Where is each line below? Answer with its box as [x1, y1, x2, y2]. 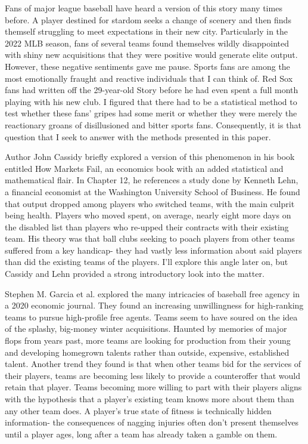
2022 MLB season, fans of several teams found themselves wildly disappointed [5, 36, 290, 49]
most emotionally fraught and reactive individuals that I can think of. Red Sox [5, 72, 293, 84]
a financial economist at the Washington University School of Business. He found [5, 185, 300, 198]
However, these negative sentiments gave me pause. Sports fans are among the [5, 60, 290, 72]
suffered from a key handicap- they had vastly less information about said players [5, 243, 302, 256]
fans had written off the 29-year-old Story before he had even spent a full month [5, 84, 298, 96]
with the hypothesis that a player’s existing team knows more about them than [5, 393, 294, 405]
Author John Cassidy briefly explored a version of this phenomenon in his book [5, 150, 295, 163]
